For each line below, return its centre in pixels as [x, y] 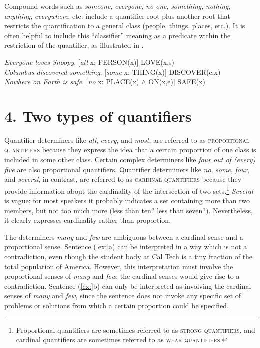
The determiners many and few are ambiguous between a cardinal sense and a [124, 237]
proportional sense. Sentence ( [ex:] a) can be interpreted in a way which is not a [126, 247]
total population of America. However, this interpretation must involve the [119, 266]
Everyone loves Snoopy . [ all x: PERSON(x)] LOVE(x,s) [90, 62]
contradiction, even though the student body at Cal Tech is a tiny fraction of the [129, 257]
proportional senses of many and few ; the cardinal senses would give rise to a [122, 276]
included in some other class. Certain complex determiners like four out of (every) [130, 160]
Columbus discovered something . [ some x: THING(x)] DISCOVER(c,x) [113, 72]
